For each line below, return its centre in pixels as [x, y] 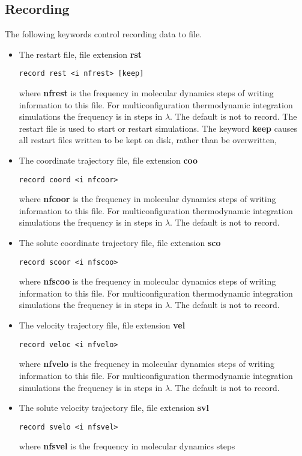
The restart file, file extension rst [80, 54]
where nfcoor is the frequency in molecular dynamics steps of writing [147, 199]
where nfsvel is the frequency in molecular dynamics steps [127, 446]
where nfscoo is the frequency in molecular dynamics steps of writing [147, 281]
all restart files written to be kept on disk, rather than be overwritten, [148, 140]
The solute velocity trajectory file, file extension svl [114, 408]
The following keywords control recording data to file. [104, 34]
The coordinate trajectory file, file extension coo [108, 160]
